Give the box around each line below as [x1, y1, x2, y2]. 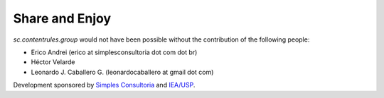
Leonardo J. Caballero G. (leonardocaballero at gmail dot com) [31, 68, 214, 76]
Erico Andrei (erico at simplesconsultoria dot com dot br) [31, 48, 198, 56]
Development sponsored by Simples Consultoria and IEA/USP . [13, 81, 196, 90]
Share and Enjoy [13, 11, 112, 26]
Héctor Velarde [31, 58, 75, 66]
